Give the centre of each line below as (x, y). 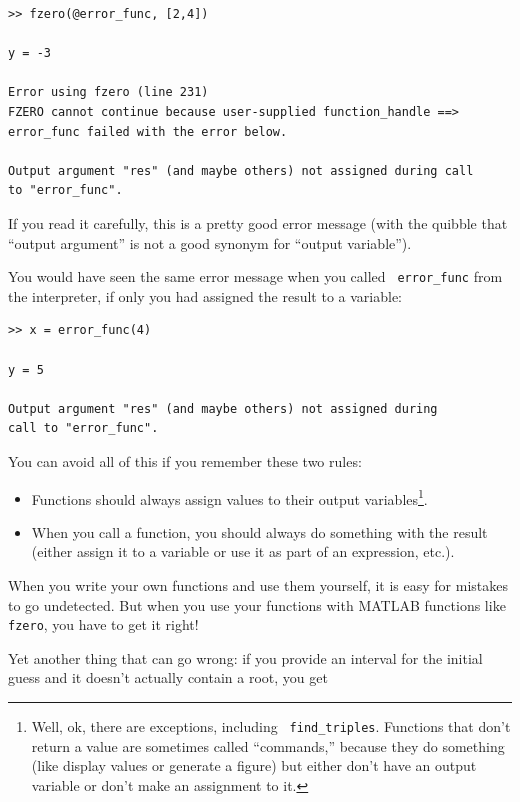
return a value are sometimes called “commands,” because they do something (268, 745)
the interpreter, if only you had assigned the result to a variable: (205, 295)
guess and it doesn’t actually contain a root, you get (168, 677)
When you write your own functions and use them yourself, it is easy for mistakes (258, 584)
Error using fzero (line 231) (108, 92)
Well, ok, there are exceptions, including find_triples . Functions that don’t (271, 726)
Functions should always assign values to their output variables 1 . (229, 497)
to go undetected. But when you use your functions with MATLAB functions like (257, 604)
